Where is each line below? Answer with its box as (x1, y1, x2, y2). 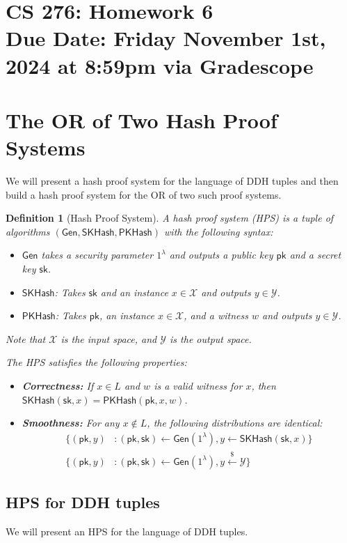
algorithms (6, 224, 50, 238)
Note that (6, 331, 46, 346)
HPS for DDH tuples (6, 491, 160, 513)
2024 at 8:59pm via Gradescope (6, 51, 314, 79)
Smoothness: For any (22, 415, 120, 430)
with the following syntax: (164, 224, 273, 238)
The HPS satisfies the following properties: (6, 355, 187, 369)
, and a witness (184, 308, 248, 323)
